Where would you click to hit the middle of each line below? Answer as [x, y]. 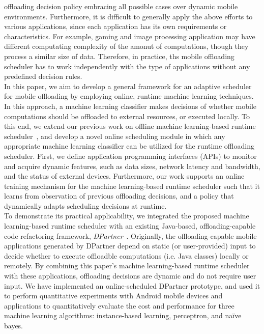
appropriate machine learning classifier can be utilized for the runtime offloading [129, 146]
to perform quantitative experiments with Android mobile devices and [113, 296]
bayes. [14, 325]
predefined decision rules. [43, 76]
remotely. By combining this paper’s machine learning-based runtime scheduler [127, 266]
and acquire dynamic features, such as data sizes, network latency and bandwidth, [132, 166]
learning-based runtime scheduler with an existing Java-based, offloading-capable [130, 226]
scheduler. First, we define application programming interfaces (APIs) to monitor [130, 156]
